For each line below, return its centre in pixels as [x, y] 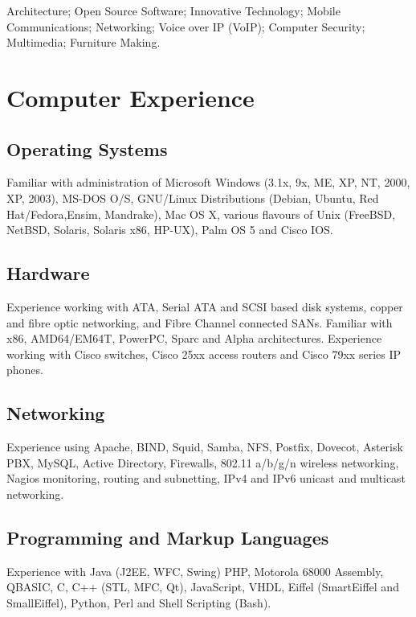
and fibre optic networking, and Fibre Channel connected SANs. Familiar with [200, 322]
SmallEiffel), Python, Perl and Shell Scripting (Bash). [139, 602]
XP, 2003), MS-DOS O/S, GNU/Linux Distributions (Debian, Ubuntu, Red [193, 197]
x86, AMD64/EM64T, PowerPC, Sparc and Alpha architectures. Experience [194, 338]
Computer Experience [131, 97]
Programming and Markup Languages [168, 537]
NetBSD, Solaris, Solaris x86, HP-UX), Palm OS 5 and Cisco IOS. [170, 230]
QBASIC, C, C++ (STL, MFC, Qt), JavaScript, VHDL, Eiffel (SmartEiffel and [203, 587]
